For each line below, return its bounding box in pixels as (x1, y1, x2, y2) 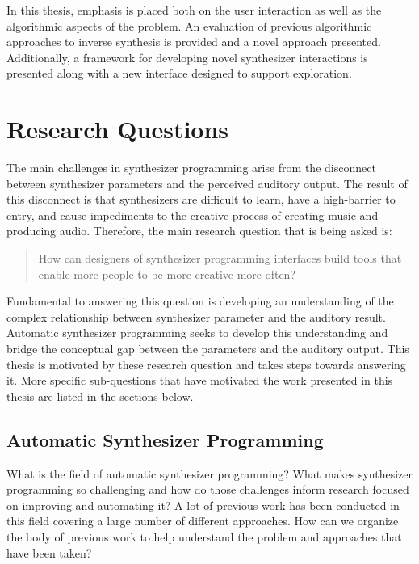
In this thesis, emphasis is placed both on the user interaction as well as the (6, 2, 382, 18)
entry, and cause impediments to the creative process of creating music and (6, 206, 379, 223)
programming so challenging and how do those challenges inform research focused (6, 481, 409, 498)
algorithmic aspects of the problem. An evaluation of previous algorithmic (6, 17, 372, 34)
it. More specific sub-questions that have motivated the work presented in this (6, 372, 393, 389)
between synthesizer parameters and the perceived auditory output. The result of (6, 175, 408, 192)
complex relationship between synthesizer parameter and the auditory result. (6, 308, 386, 325)
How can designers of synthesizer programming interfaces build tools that (38, 250, 402, 267)
